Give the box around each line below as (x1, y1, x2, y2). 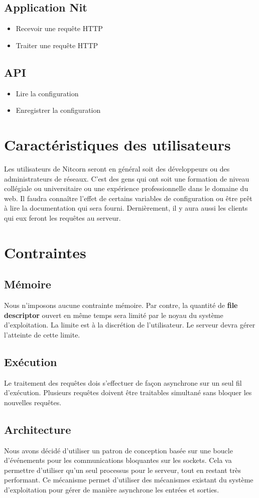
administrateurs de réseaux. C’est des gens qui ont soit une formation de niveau (4, 173, 249, 184)
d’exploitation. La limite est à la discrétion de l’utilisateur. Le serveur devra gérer (4, 319, 255, 330)
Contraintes (4, 242, 86, 262)
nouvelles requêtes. (4, 397, 62, 407)
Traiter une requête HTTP (16, 40, 98, 50)
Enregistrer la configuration (16, 105, 101, 115)
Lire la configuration (16, 88, 79, 98)
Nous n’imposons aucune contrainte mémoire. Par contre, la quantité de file (4, 300, 238, 310)
